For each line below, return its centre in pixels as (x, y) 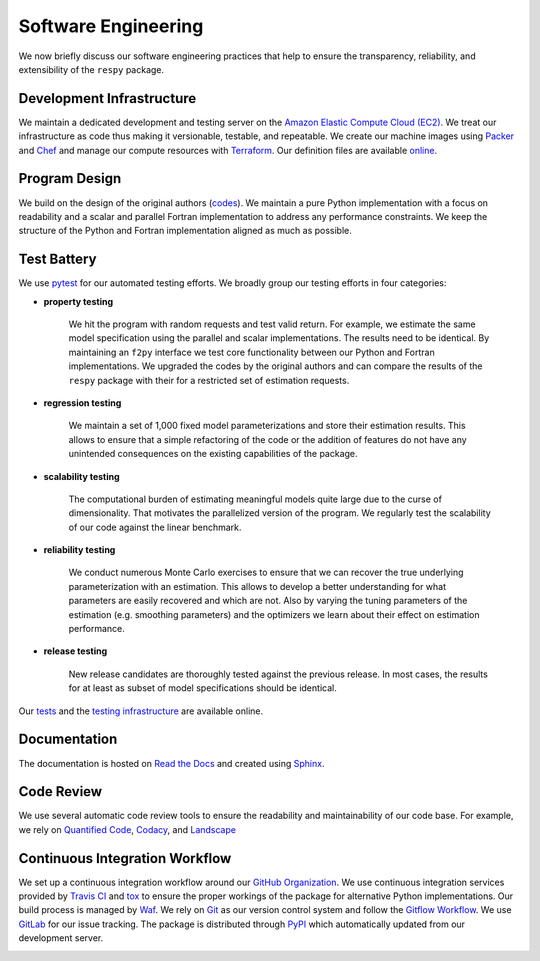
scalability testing (81, 476)
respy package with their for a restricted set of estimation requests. (209, 380)
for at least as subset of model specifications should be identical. (202, 688)
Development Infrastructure (107, 98)
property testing (78, 301)
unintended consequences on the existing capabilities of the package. (213, 454)
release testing (75, 651)
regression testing (82, 402)
